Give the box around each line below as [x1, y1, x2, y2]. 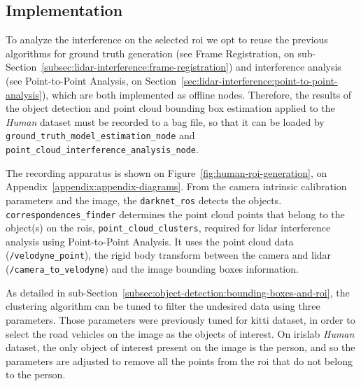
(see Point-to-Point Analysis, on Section [6, 73, 177, 87]
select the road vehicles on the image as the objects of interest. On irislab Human [6, 326, 355, 341]
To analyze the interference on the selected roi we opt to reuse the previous [6, 32, 328, 47]
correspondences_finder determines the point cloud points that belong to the [6, 206, 345, 221]
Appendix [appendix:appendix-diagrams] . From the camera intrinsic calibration [6, 179, 347, 194]
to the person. [6, 367, 66, 382]
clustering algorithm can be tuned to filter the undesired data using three [6, 299, 320, 313]
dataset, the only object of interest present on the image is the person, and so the [6, 340, 355, 355]
